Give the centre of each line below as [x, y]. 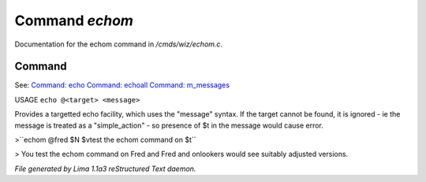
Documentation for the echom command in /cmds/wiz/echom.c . [119, 44]
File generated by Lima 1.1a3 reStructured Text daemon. [105, 169]
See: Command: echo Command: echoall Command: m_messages [122, 85]
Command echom [74, 20]
